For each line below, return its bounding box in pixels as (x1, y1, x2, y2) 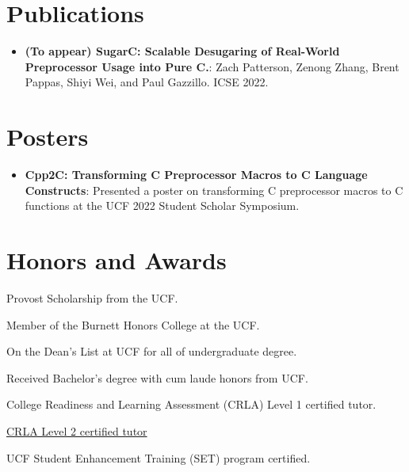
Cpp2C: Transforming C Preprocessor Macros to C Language (25, 166, 368, 183)
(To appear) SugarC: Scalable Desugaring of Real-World (25, 43, 340, 59)
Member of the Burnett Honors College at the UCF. (6, 316, 260, 333)
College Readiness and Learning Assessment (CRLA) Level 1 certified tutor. (6, 396, 377, 413)
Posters (6, 120, 89, 153)
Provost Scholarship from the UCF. (6, 289, 178, 306)
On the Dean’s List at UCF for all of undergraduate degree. (6, 343, 297, 360)
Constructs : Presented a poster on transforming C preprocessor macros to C (25, 181, 403, 198)
